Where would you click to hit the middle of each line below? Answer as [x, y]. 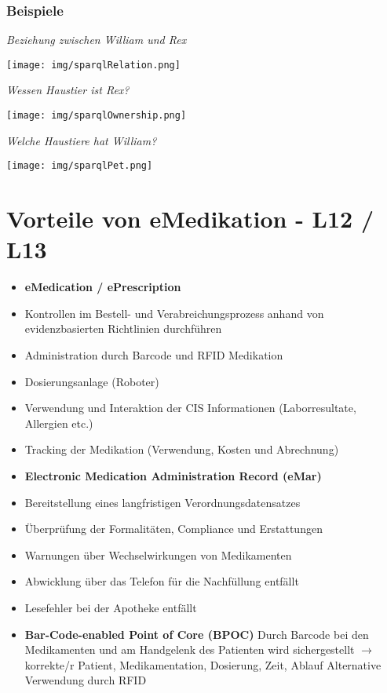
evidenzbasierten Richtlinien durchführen [123, 328]
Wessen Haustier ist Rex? [68, 90]
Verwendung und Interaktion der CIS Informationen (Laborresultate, [190, 408]
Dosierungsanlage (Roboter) [92, 381]
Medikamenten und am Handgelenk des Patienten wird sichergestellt [190, 649]
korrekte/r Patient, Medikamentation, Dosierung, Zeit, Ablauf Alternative [203, 664]
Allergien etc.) [59, 423]
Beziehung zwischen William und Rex [97, 40]
